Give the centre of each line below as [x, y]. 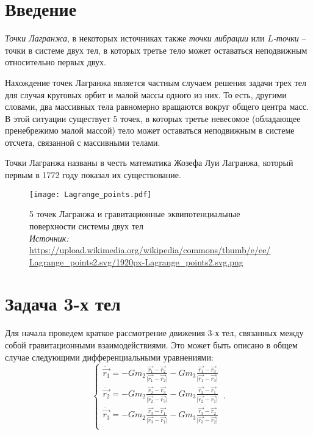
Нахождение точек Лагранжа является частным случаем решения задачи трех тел [156, 82]
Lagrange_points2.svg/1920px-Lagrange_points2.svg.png [136, 261]
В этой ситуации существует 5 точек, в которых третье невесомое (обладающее [153, 118]
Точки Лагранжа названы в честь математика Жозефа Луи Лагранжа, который [149, 163]
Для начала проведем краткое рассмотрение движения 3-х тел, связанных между [154, 333]
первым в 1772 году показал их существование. [93, 175]
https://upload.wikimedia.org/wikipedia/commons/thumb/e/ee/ [150, 250]
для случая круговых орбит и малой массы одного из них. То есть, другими [146, 94]
